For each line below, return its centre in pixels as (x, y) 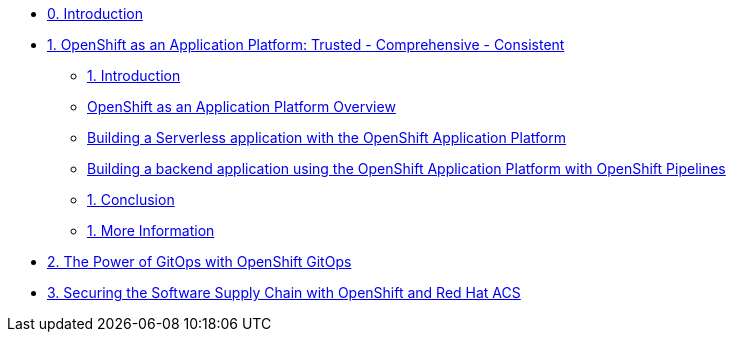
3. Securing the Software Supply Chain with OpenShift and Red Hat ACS (284, 292)
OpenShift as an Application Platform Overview (241, 106)
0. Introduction (95, 13)
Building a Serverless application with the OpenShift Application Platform (326, 137)
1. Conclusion (131, 199)
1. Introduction (134, 75)
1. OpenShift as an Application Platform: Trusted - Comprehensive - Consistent (306, 44)
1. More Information (151, 230)
